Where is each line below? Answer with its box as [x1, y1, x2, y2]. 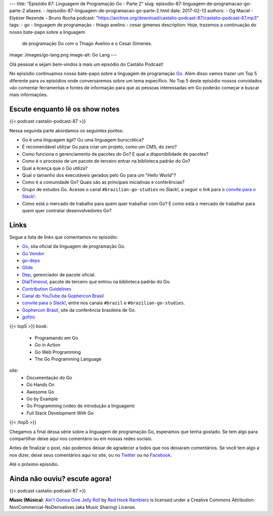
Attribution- [232, 497, 256, 503]
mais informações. [9, 91, 48, 98]
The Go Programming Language [34, 356, 102, 362]
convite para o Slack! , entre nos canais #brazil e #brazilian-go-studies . [22, 300, 186, 306]
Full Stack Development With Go [26, 410, 94, 416]
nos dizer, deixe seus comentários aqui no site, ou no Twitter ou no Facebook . [9, 452, 172, 458]
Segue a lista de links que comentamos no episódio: [9, 234, 118, 240]
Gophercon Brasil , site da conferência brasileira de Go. [22, 307, 136, 313]
